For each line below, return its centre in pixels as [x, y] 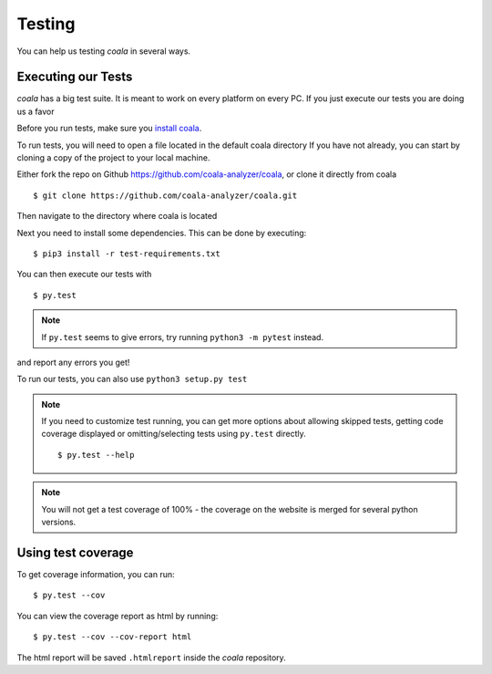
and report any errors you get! [73, 362]
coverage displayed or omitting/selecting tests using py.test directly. [174, 434]
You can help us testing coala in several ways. [104, 51]
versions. [59, 522]
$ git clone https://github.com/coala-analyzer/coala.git [165, 195]
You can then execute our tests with [84, 275]
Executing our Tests [75, 77]
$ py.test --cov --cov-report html [113, 637]
